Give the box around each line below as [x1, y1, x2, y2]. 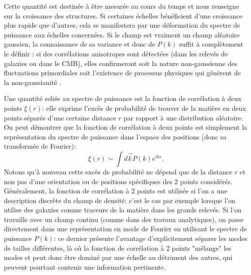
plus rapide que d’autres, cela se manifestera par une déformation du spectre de [4, 20, 240, 30]
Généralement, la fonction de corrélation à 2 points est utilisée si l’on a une [4, 186, 227, 196]
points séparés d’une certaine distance [4, 112, 116, 122]
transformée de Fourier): [4, 141, 76, 151]
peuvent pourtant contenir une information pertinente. [4, 261, 166, 272]
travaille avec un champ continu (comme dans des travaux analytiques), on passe [4, 214, 244, 224]
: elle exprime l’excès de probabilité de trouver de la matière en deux [42, 103, 246, 113]
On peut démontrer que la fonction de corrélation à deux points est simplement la [4, 122, 248, 132]
